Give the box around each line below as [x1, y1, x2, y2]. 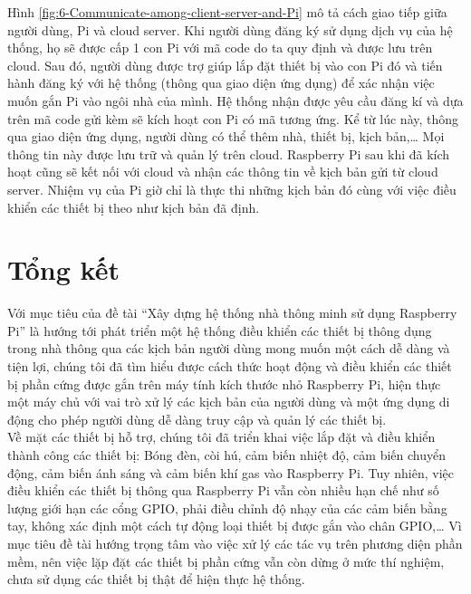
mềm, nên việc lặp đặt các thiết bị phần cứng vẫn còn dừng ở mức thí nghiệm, [7, 551, 445, 570]
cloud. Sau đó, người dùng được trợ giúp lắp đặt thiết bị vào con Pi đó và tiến [7, 55, 443, 74]
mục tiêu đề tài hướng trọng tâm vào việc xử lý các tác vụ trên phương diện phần [7, 533, 463, 552]
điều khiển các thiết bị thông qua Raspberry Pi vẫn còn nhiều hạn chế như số [7, 481, 439, 500]
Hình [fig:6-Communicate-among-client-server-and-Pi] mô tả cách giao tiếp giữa [7, 3, 447, 21]
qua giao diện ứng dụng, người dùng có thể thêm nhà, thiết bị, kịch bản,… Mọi [7, 127, 445, 146]
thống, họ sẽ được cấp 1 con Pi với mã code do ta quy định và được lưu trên [7, 38, 433, 57]
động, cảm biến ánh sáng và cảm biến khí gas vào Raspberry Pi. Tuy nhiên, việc [7, 463, 455, 482]
